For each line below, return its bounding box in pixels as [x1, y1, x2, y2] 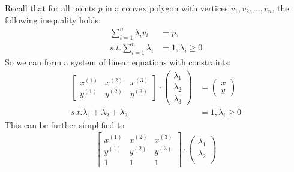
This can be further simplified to [5, 118, 125, 131]
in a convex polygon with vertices [105, 2, 228, 14]
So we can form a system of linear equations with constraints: [5, 55, 231, 68]
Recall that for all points [5, 2, 95, 14]
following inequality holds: [5, 13, 101, 26]
